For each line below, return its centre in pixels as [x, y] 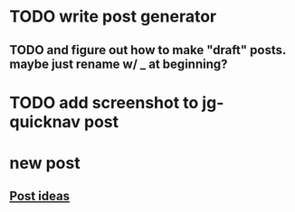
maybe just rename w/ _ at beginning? [119, 64]
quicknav [45, 121]
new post [45, 163]
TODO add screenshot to [104, 102]
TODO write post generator [113, 17]
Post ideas [40, 196]
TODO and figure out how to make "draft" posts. [148, 50]
